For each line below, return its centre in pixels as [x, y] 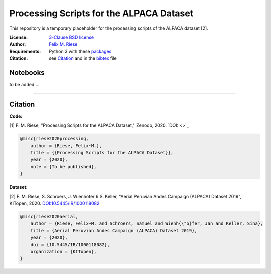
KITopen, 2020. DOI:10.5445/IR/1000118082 [54, 203]
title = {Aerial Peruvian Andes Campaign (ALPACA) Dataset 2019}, [114, 231]
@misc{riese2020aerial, [49, 216]
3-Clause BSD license [72, 37]
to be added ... [24, 85]
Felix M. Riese [63, 44]
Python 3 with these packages [80, 51]
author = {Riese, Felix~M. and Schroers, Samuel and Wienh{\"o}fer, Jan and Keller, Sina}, [147, 223]
